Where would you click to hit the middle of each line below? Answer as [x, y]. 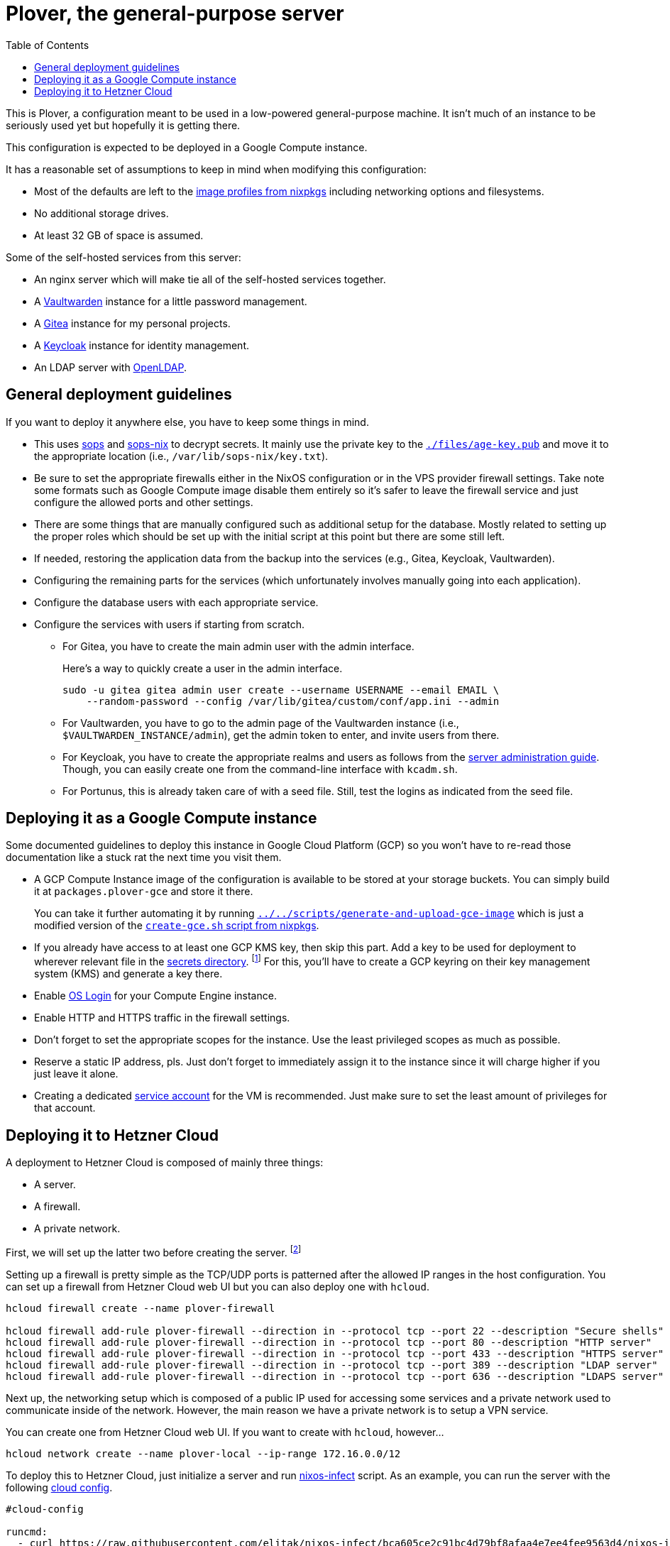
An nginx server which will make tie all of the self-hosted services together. [210, 279]
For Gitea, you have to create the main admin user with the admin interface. [238, 646]
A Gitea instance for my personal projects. [132, 323]
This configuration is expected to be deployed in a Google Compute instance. [187, 147]
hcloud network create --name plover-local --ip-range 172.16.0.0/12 [203, 1453]
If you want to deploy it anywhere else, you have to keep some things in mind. [187, 422]
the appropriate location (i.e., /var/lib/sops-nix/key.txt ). [181, 456]
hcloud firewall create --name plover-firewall [141, 1308]
